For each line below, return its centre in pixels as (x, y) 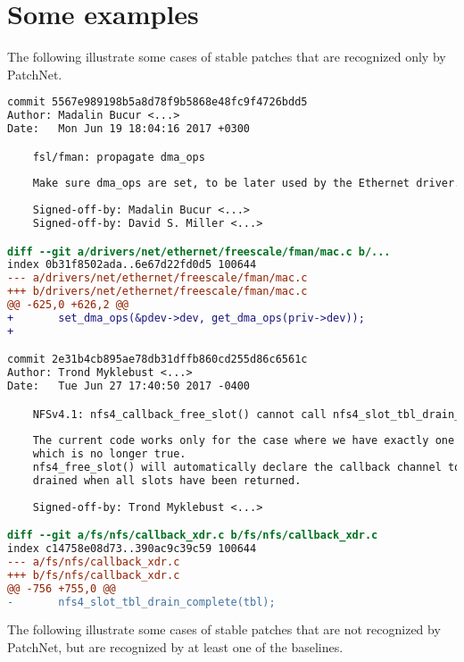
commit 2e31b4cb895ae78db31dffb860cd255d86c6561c (157, 360)
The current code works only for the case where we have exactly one (244, 441)
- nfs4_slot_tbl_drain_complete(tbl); (141, 602)
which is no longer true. (109, 454)
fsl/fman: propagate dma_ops (119, 157)
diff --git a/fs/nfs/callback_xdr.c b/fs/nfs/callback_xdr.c (193, 536)
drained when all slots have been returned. (167, 480)
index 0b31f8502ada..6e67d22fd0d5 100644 (132, 265)
